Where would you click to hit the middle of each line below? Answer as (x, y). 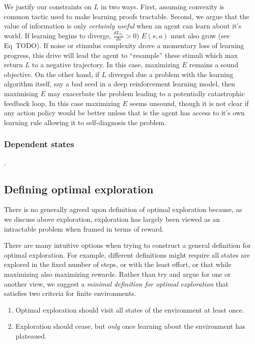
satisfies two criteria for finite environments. (70, 293)
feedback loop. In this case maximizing (62, 103)
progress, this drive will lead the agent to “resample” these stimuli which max (121, 55)
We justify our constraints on (48, 6)
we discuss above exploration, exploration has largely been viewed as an (112, 219)
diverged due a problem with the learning (171, 74)
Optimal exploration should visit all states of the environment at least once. (130, 309)
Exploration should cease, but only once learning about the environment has (130, 326)
